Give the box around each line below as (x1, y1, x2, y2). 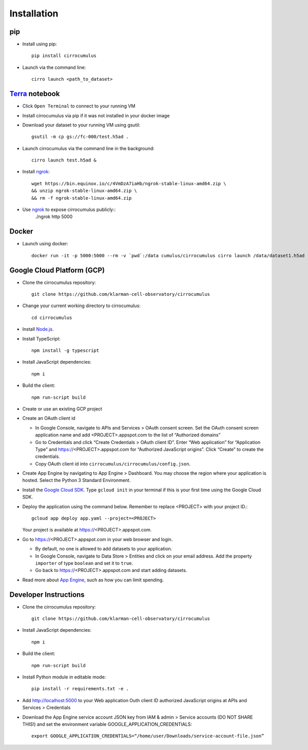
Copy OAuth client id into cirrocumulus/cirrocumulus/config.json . (35, 460, 191, 467)
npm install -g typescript (31, 347, 100, 353)
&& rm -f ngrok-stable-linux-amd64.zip (31, 195, 132, 201)
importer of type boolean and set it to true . (35, 560, 133, 566)
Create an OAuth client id (22, 415, 75, 421)
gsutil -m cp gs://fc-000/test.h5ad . (31, 134, 129, 140)
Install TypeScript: (22, 335, 61, 342)
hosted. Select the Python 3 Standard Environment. (22, 477, 131, 484)
